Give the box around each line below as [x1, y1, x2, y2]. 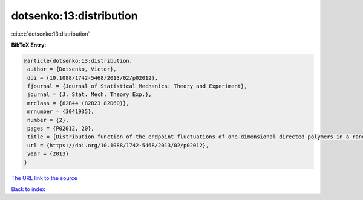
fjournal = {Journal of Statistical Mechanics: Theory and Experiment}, [27, 83, 247, 90]
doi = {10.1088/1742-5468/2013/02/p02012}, [27, 74, 159, 81]
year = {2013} [27, 150, 69, 157]
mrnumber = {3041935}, [27, 108, 95, 115]
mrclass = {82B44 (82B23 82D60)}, [27, 100, 129, 106]
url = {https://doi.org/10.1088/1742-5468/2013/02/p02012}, [27, 142, 209, 149]
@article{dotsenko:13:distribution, [24, 57, 133, 64]
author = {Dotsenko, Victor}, [27, 66, 117, 73]
